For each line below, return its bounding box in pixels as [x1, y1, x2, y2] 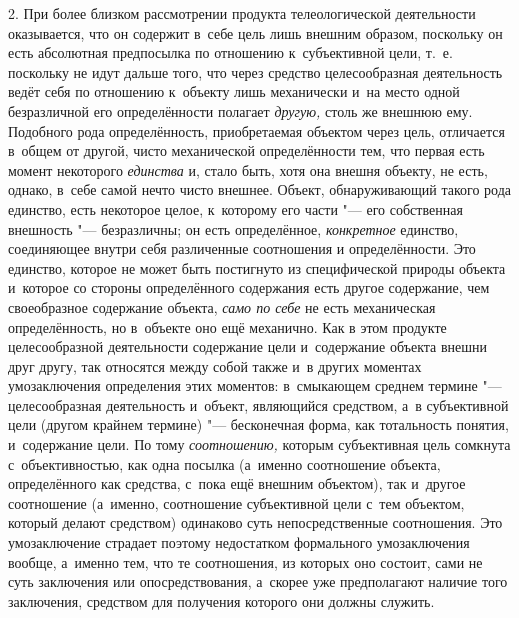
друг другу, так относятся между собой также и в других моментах [8, 355, 422, 376]
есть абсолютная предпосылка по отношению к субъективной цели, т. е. [8, 42, 453, 63]
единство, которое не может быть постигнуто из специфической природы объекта [8, 257, 506, 278]
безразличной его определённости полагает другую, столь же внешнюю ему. [8, 100, 473, 121]
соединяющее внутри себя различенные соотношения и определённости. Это [8, 238, 476, 259]
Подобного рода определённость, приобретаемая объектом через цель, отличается [8, 120, 505, 141]
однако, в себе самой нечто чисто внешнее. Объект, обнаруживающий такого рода [8, 179, 511, 200]
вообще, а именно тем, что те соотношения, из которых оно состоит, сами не [8, 551, 483, 572]
